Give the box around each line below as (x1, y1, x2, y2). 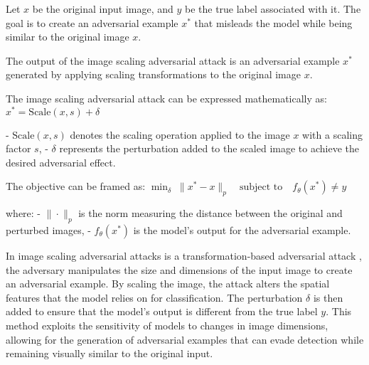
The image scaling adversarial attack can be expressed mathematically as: (6, 90, 327, 105)
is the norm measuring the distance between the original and (78, 206, 343, 221)
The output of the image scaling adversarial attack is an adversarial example (6, 53, 340, 68)
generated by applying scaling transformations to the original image (6, 67, 301, 82)
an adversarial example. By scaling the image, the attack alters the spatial (6, 276, 330, 291)
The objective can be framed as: (6, 179, 146, 194)
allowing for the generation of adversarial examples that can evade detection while (6, 332, 364, 347)
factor (6, 141, 31, 156)
